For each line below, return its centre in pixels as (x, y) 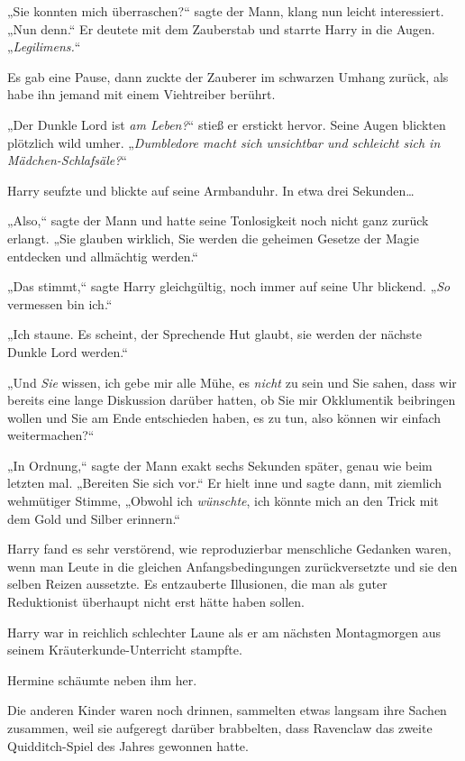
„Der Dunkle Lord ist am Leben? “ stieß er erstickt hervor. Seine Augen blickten (227, 124)
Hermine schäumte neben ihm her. (102, 679)
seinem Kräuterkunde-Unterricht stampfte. (125, 650)
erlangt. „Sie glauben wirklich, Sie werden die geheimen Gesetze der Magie (213, 238)
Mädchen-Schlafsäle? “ (67, 160)
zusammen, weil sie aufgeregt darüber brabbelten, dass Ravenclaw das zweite (220, 728)
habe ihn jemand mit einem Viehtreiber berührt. (141, 94)
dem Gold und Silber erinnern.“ (94, 518)
